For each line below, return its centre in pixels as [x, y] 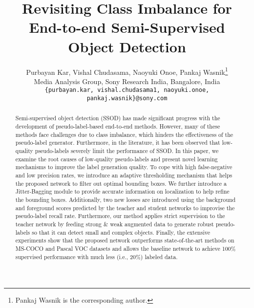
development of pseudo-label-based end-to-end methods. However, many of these [118, 126]
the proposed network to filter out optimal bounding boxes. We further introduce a [121, 183]
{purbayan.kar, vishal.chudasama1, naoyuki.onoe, [127, 90]
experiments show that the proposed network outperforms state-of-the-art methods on [125, 240]
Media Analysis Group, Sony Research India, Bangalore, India [127, 81]
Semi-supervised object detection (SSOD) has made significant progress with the [118, 118]
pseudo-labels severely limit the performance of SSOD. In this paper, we [127, 151]
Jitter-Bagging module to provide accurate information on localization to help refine [122, 191]
